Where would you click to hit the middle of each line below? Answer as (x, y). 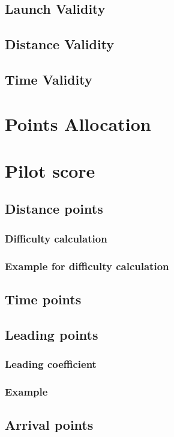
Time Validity (49, 79)
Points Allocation (78, 123)
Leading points (52, 334)
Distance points (54, 209)
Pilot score (50, 170)
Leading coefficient (51, 364)
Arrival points (49, 425)
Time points (43, 299)
